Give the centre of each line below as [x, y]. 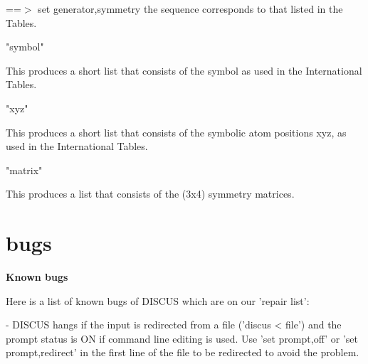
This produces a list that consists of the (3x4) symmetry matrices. [150, 194]
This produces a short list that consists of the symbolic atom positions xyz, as [176, 132]
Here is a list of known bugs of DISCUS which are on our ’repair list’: [158, 300]
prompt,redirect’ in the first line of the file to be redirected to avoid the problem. [183, 352]
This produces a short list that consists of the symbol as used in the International [184, 70]
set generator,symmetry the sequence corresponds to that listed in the [190, 9]
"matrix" [24, 170]
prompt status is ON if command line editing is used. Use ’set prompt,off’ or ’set [182, 338]
